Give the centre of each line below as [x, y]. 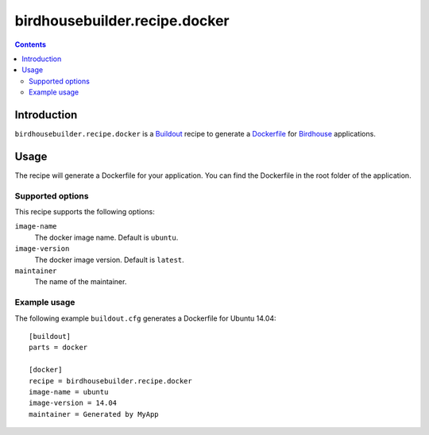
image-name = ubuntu [69, 392]
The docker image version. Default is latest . [109, 260]
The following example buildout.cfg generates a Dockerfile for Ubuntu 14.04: [146, 318]
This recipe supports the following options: [85, 212]
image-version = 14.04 [73, 403]
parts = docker [58, 348]
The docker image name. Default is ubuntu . [106, 237]
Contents [31, 44]
